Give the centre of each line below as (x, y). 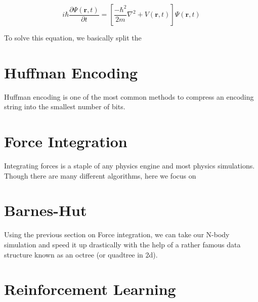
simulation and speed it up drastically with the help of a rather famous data (122, 244)
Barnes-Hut (46, 210)
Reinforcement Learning (90, 289)
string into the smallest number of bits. (65, 106)
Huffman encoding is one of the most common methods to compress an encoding (129, 96)
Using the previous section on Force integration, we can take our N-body (117, 234)
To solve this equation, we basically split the (73, 37)
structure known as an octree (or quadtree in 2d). (81, 254)
